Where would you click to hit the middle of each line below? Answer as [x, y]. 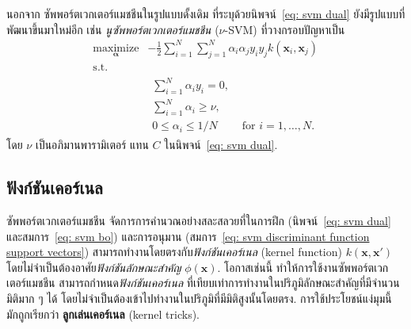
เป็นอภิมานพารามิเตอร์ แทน [92, 145]
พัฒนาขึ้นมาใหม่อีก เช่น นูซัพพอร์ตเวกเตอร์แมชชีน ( [113, 29]
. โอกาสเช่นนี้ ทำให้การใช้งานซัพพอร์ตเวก [303, 267]
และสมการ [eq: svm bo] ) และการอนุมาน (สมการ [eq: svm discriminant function [188, 236]
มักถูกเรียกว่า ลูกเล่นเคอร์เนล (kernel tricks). [103, 314]
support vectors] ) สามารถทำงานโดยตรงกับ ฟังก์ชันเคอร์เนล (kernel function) [174, 252]
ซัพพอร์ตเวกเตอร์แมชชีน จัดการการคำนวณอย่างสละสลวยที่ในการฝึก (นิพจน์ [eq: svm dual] [199, 221]
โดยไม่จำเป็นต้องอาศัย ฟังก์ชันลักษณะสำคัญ [94, 267]
